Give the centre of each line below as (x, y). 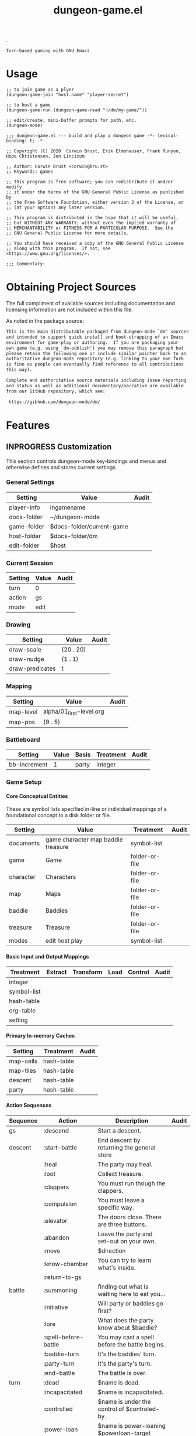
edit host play (64, 941)
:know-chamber (66, 1264)
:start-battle (60, 1147)
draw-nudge (27, 659)
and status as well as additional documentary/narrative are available (95, 386)
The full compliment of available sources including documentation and (90, 303)
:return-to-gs (62, 1277)
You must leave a (121, 1200)
